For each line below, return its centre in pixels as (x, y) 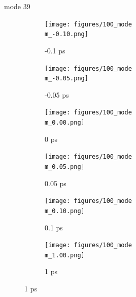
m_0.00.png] (65, 123)
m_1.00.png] (65, 255)
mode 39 (17, 6)
